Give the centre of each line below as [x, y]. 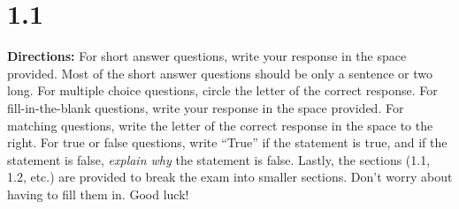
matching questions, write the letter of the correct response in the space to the [220, 125]
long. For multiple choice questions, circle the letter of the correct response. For [222, 90]
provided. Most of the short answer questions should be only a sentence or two [220, 73]
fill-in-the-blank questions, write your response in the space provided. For [206, 107]
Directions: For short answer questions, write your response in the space [207, 56]
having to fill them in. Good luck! [98, 194]
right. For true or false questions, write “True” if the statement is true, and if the [227, 142]
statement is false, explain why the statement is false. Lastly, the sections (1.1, [219, 159]
